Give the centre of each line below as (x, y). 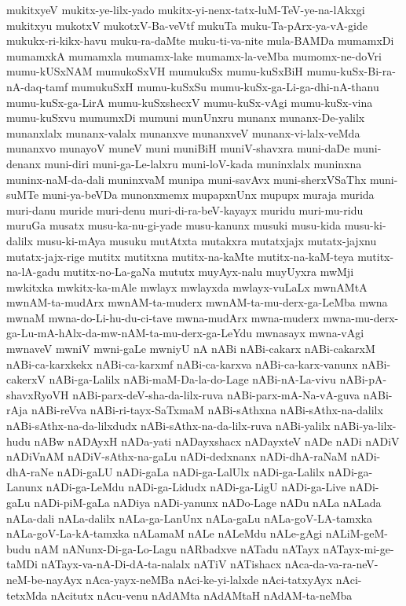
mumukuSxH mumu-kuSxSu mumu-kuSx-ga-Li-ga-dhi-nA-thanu (225, 86)
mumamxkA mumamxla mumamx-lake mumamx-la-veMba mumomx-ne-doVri (194, 55)
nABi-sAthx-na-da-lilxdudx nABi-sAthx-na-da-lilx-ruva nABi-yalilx (168, 426)
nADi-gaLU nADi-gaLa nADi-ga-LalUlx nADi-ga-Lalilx (191, 471)
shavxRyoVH (38, 394)
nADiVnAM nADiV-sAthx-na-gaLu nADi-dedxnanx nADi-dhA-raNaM (177, 456)
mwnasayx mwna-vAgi (310, 333)
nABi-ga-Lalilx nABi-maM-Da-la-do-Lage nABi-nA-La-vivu (192, 379)
